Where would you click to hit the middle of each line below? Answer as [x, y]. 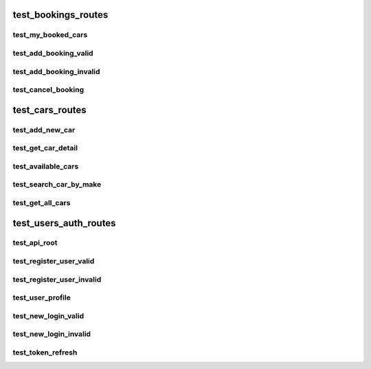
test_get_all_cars [42, 202]
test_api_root [35, 243]
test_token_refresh [45, 352]
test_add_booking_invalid [56, 71]
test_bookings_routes [60, 15]
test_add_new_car [44, 130]
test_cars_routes [49, 110]
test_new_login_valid [48, 316]
